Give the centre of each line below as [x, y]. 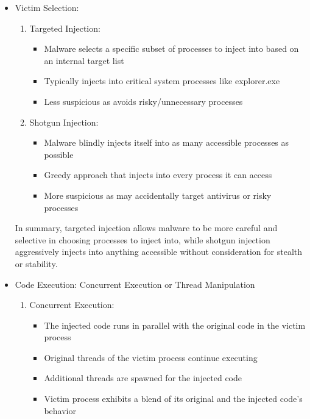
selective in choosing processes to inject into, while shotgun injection [143, 239]
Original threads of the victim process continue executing [151, 357]
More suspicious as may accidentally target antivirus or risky [158, 195]
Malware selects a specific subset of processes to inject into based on [171, 48]
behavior [60, 410]
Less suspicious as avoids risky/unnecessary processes [143, 101]
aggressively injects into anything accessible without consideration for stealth [159, 252]
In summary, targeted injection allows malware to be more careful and [146, 228]
